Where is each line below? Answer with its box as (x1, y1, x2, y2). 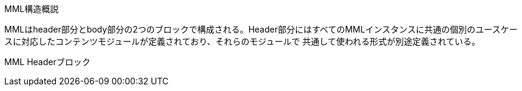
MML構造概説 (4, 4, 59, 14)
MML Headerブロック (4, 57, 91, 67)
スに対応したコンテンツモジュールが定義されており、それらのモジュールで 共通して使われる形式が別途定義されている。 (4, 36, 481, 46)
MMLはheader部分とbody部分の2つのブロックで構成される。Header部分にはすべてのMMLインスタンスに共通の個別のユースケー (4, 24, 518, 34)
